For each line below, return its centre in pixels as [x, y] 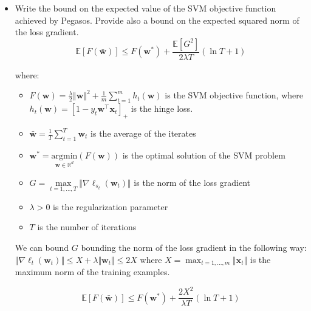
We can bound [42, 247]
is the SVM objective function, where [234, 95]
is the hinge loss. [162, 108]
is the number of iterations [87, 227]
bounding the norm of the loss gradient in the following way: [194, 247]
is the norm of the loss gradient [192, 182]
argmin [64, 156]
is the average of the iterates [143, 133]
